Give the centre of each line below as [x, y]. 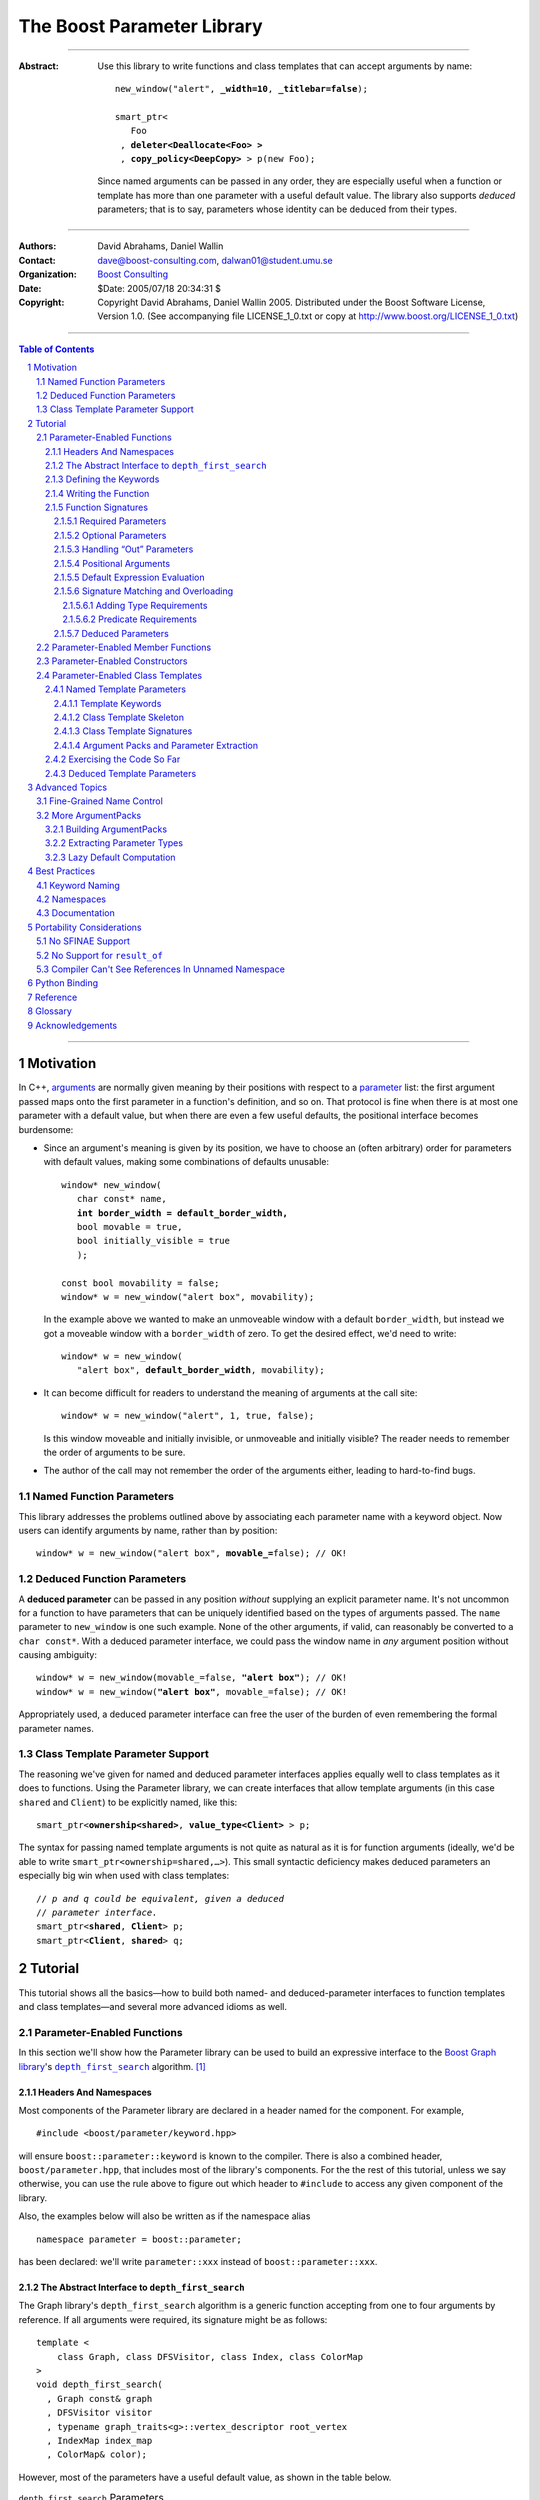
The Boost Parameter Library [141, 26]
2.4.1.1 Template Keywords [107, 703]
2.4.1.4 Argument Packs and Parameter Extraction [156, 745]
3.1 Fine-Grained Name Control [100, 801]
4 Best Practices [61, 871]
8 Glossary [49, 1011]
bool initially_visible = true [153, 1241]
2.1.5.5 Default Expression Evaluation [129, 577]
